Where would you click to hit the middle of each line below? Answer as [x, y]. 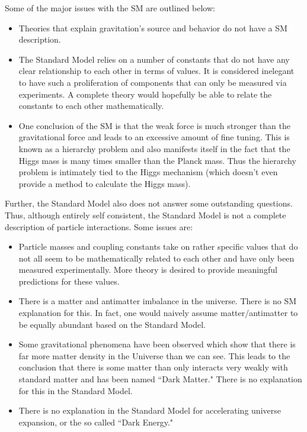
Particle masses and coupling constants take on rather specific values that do [158, 246]
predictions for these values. [69, 281]
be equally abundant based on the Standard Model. [112, 324]
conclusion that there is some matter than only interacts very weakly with [153, 367]
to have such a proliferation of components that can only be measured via [153, 82]
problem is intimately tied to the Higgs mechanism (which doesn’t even [148, 172]
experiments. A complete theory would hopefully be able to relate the [145, 94]
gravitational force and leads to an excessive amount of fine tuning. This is [154, 137]
